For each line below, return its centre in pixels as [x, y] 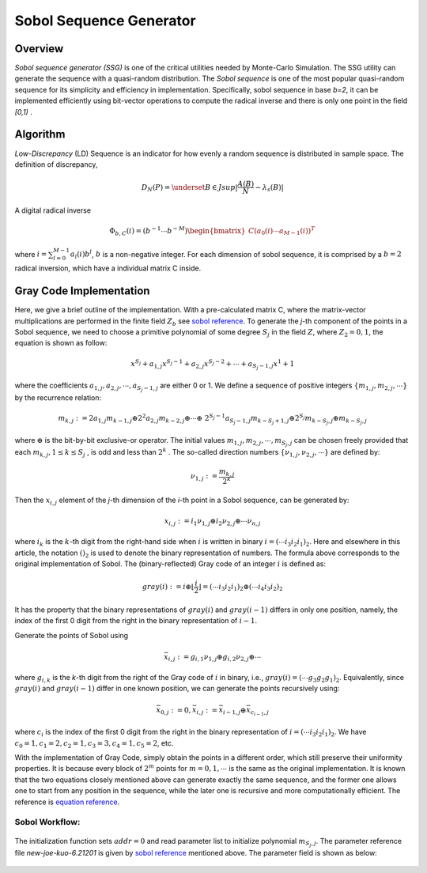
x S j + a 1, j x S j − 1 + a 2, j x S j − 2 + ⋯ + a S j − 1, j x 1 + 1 [213, 364]
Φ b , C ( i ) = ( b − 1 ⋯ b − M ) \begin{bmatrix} [178, 231]
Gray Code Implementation [82, 291]
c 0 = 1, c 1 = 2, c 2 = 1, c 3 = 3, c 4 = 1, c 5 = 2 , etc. [94, 744]
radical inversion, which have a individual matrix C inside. [108, 268]
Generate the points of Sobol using [72, 635]
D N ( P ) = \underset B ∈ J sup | [189, 188]
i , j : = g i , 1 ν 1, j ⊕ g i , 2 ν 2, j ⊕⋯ [215, 658]
